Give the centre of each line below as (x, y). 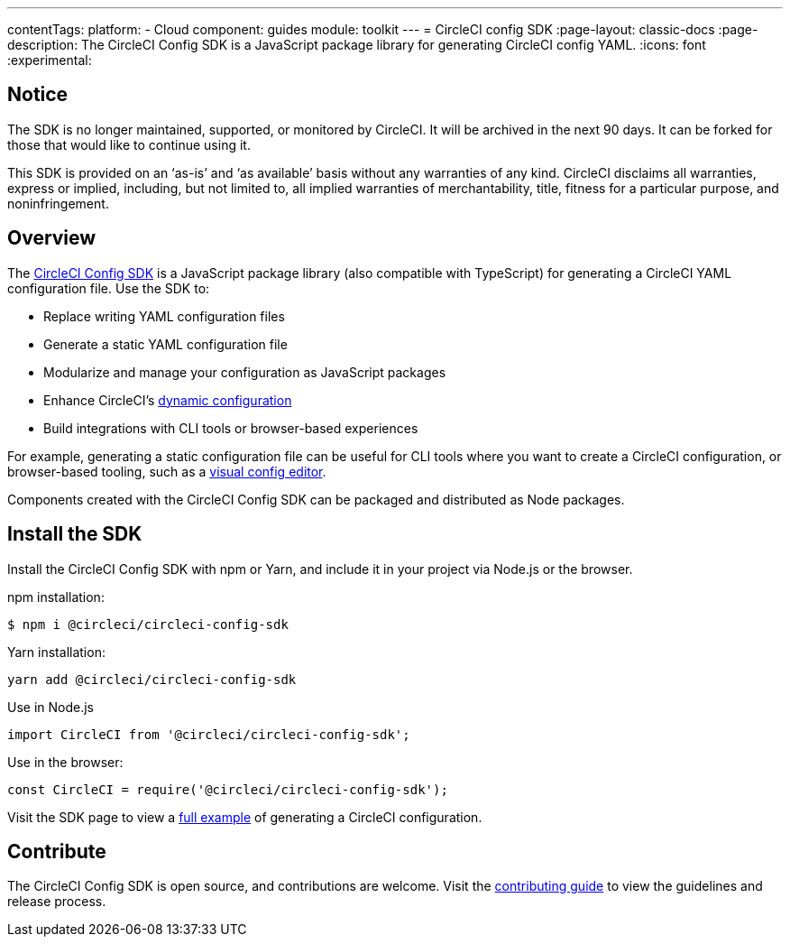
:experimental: (50, 60)
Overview (52, 238)
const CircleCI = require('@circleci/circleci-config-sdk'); (228, 789)
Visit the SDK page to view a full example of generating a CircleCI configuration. (245, 817)
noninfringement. (58, 203)
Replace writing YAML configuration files (164, 316)
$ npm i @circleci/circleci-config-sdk (148, 624)
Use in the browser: (65, 762)
